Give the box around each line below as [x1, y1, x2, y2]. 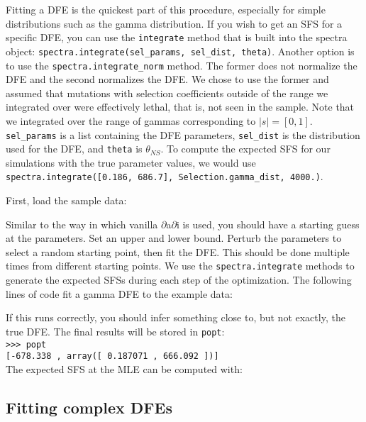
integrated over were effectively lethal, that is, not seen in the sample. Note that [6, 99, 355, 114]
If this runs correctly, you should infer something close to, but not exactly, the [6, 310, 345, 325]
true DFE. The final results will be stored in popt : [6, 323, 225, 338]
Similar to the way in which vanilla [6, 216, 158, 231]
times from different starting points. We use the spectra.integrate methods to [6, 258, 355, 273]
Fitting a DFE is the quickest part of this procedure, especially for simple [6, 2, 326, 16]
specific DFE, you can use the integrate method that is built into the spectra [6, 30, 348, 45]
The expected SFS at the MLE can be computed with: [6, 361, 243, 376]
